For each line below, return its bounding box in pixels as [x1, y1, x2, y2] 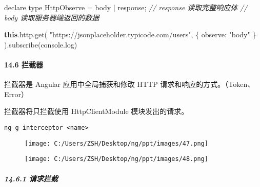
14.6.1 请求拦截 [4, 173, 58, 183]
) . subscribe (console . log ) [4, 39, 77, 50]
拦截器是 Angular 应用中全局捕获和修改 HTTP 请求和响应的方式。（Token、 [4, 79, 255, 89]
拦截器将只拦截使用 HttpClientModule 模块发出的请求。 [4, 106, 189, 116]
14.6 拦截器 [4, 59, 43, 69]
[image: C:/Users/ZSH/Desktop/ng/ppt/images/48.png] [25, 155, 208, 163]
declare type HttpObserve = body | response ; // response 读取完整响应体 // [4, 2, 248, 12]
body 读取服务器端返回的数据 [4, 12, 99, 22]
